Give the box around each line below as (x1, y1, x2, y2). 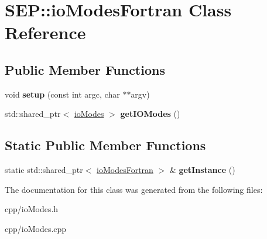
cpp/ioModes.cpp (5, 222, 67, 234)
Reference (5, 20, 86, 44)
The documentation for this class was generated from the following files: (5, 183, 263, 195)
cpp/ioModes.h (5, 203, 59, 215)
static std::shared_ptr (5, 164, 83, 176)
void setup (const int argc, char (5, 88, 120, 100)
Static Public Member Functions (5, 136, 206, 154)
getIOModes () (120, 108, 180, 120)
